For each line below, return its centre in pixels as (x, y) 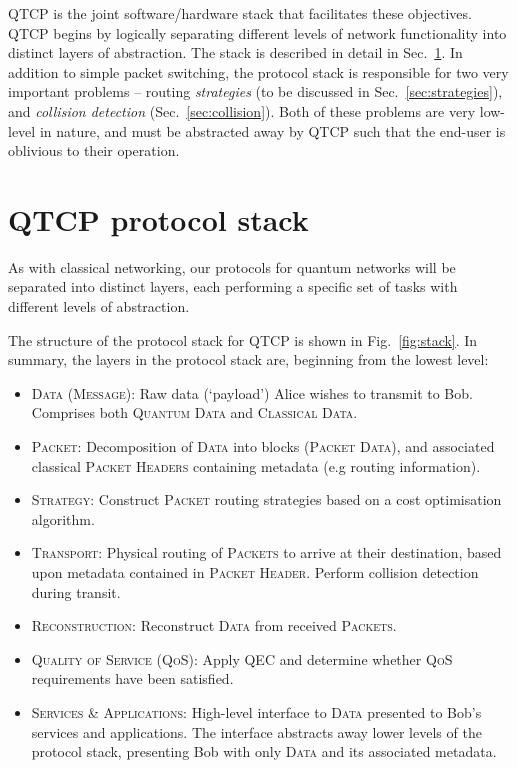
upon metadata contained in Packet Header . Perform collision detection (255, 572)
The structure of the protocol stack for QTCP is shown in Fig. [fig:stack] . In (243, 339)
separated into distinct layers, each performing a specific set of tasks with (233, 286)
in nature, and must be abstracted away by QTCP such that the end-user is (272, 130)
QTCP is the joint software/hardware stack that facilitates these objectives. (240, 13)
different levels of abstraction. (99, 306)
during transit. (76, 591)
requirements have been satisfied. (132, 678)
